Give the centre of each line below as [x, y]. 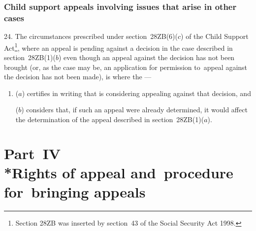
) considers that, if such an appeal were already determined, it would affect [134, 110]
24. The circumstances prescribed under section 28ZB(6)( [91, 36]
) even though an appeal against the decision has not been [146, 57]
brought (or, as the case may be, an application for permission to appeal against [126, 67]
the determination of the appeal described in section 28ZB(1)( [110, 119]
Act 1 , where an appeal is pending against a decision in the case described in [118, 47]
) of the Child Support [215, 36]
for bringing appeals [75, 192]
